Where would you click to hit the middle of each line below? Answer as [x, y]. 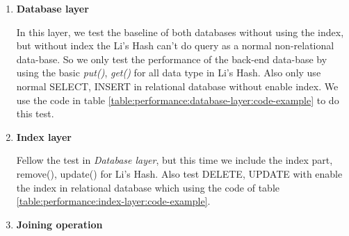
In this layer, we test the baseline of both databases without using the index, [180, 32]
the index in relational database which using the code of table [148, 187]
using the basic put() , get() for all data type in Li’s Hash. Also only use [169, 73]
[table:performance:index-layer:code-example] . [113, 201]
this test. [35, 113]
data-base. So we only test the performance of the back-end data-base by [172, 59]
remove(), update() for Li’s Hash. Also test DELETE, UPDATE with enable [179, 173]
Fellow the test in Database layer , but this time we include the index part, [174, 160]
